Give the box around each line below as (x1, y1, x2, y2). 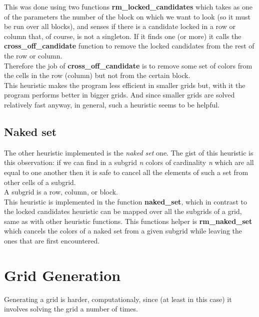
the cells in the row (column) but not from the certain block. (4, 70, 190, 80)
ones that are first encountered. (4, 235, 100, 246)
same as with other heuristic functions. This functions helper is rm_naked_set (4, 215, 252, 226)
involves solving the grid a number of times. (4, 303, 138, 314)
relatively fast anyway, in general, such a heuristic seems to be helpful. (4, 99, 219, 109)
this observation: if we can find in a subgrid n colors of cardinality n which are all (4, 157, 254, 167)
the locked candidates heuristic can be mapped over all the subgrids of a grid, (4, 206, 242, 216)
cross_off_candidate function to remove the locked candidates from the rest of (4, 40, 254, 51)
